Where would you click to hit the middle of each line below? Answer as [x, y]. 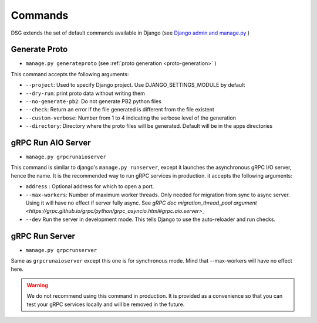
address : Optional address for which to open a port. [90, 186]
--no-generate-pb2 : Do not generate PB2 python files [93, 101]
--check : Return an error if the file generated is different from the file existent [120, 110]
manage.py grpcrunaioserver [66, 157]
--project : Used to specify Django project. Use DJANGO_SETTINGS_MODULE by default [135, 85]
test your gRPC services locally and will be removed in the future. [106, 304]
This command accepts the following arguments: [70, 74]
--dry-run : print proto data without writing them [85, 93]
